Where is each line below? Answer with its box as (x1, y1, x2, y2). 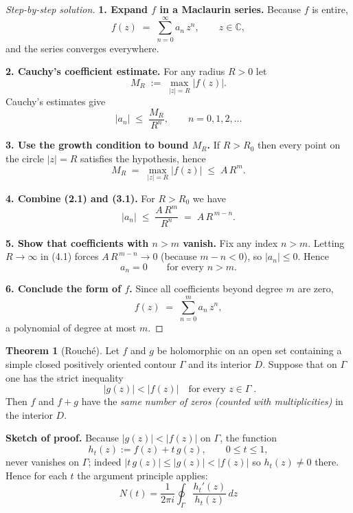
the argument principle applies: (77, 468, 208, 482)
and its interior (188, 357, 251, 371)
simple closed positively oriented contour (5, 357, 176, 371)
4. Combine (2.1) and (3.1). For (5, 191, 155, 206)
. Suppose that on (262, 357, 337, 371)
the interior (5, 407, 53, 422)
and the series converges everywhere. (5, 41, 159, 55)
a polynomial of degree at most (5, 320, 137, 334)
